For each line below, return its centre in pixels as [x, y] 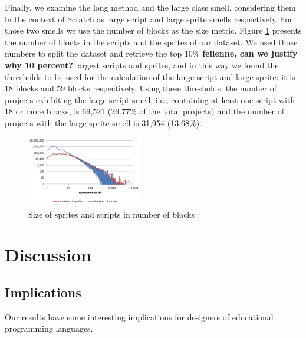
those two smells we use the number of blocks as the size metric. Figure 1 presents [153, 30]
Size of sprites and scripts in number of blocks [112, 214]
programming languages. [49, 328]
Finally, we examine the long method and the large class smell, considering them [150, 7]
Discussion [48, 255]
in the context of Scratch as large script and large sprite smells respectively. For [149, 19]
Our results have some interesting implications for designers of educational [139, 316]
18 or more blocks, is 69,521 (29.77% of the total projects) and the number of [145, 111]
